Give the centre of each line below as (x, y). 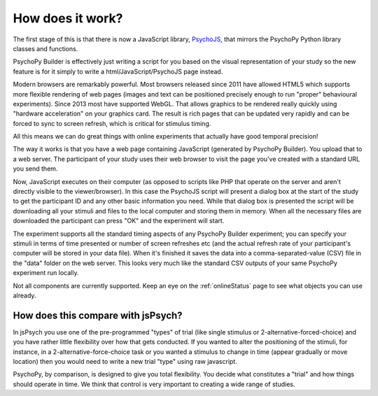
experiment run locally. (46, 273)
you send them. (35, 169)
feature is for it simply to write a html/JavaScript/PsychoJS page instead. (118, 71)
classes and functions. (45, 48)
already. (24, 295)
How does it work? (68, 18)
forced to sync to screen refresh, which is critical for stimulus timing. (112, 123)
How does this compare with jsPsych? (98, 315)
